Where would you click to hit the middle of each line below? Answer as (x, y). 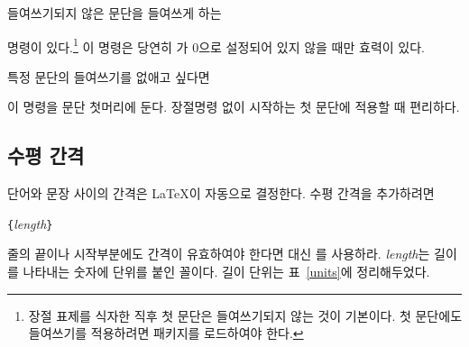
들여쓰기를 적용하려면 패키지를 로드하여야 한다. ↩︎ (166, 333)
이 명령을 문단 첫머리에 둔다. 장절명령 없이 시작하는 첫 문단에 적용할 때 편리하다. (234, 107)
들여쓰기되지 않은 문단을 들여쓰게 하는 (115, 13)
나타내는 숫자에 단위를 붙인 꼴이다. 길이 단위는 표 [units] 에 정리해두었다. (226, 272)
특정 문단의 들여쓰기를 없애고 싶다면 (109, 76)
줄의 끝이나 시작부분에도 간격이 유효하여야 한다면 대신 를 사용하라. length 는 (219, 254)
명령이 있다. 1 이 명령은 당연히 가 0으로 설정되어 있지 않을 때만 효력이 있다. (216, 45)
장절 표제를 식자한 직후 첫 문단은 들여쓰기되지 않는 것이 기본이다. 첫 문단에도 (245, 315)
